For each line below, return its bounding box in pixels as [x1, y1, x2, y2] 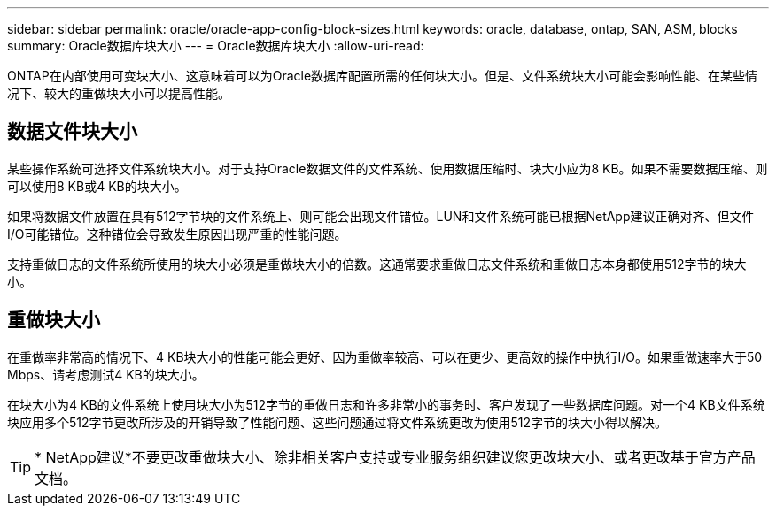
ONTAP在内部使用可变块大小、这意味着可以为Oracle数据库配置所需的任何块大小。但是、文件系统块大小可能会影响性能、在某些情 [7, 68, 758, 83]
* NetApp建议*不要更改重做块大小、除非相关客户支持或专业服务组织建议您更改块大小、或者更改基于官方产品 [35, 448, 756, 466]
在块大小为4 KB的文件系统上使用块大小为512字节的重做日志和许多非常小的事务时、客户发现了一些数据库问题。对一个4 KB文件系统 [7, 396, 765, 412]
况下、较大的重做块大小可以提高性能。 [7, 86, 230, 101]
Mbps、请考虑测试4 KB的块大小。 [7, 366, 205, 382]
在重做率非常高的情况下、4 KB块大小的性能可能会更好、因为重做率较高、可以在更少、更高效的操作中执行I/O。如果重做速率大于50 [7, 348, 763, 364]
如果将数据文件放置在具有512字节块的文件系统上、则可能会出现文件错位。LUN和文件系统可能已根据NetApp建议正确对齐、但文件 [7, 208, 755, 224]
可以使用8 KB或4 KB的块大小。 [7, 178, 187, 194]
